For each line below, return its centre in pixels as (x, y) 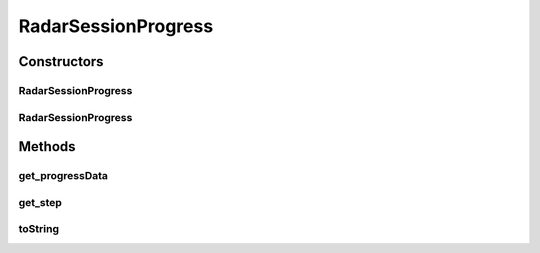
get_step (40, 202)
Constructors (61, 61)
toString (39, 229)
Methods (47, 146)
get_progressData (63, 176)
